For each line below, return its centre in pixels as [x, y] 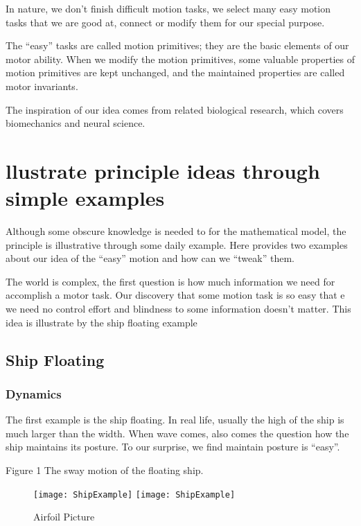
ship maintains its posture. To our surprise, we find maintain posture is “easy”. [173, 447]
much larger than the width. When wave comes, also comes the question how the [177, 433]
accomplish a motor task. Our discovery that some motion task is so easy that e [175, 295]
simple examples [85, 198]
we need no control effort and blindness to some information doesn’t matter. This [178, 309]
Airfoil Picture [64, 517]
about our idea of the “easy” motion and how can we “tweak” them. [150, 258]
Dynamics [34, 393]
